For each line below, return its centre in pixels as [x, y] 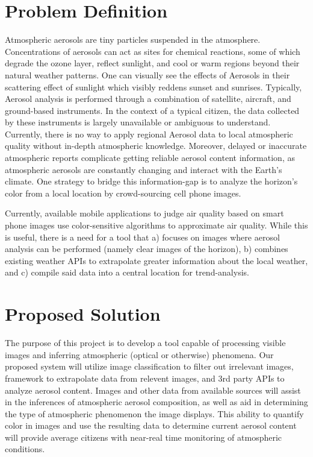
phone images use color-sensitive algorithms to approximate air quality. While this [156, 225]
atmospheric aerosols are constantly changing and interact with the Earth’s [144, 169]
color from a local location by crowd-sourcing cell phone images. [123, 193]
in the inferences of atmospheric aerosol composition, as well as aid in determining [156, 402]
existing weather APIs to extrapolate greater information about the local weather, [156, 260]
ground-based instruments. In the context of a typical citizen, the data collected [152, 110]
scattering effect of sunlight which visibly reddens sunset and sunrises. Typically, [153, 87]
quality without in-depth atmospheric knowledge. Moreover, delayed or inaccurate [156, 146]
